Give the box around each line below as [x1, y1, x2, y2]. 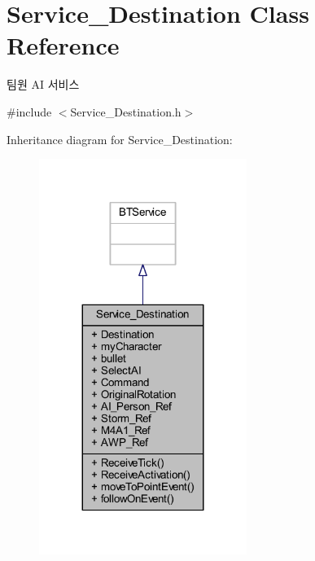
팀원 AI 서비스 [7, 76, 80, 93]
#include [7, 103, 52, 120]
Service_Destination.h [70, 103, 182, 120]
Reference [7, 28, 120, 62]
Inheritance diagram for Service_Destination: [7, 130, 233, 147]
